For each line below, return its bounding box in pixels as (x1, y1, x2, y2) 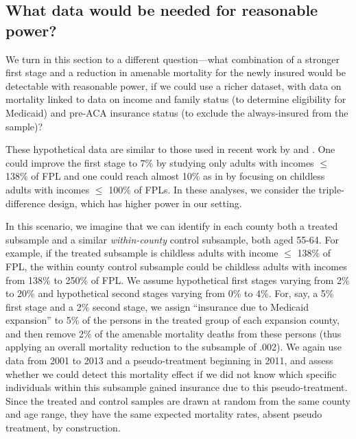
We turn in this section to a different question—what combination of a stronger (5, 51, 340, 66)
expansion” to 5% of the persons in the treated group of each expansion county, (5, 313, 340, 327)
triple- (318, 182, 344, 196)
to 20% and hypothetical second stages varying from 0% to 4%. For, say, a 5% (5, 286, 334, 300)
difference (5, 195, 45, 210)
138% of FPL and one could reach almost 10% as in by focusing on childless (5, 169, 325, 183)
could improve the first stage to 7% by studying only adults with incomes (5, 155, 314, 169)
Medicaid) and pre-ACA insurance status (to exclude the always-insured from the (5, 105, 348, 119)
